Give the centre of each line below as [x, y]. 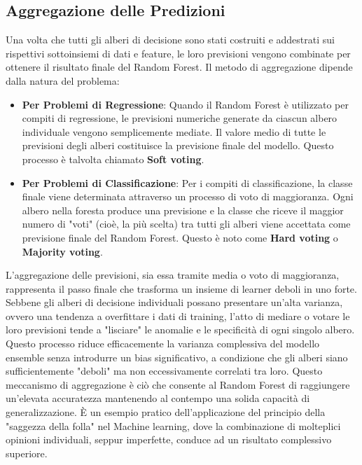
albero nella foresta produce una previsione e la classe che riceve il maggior [183, 210]
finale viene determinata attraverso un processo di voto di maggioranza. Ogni [188, 196]
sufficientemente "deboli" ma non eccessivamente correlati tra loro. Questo [164, 371]
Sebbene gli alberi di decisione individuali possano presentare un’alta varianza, [174, 302]
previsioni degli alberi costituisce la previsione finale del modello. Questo [178, 145]
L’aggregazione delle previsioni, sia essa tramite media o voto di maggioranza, [173, 275]
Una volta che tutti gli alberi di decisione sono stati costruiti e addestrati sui [170, 40]
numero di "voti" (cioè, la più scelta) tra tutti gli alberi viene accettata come [186, 224]
